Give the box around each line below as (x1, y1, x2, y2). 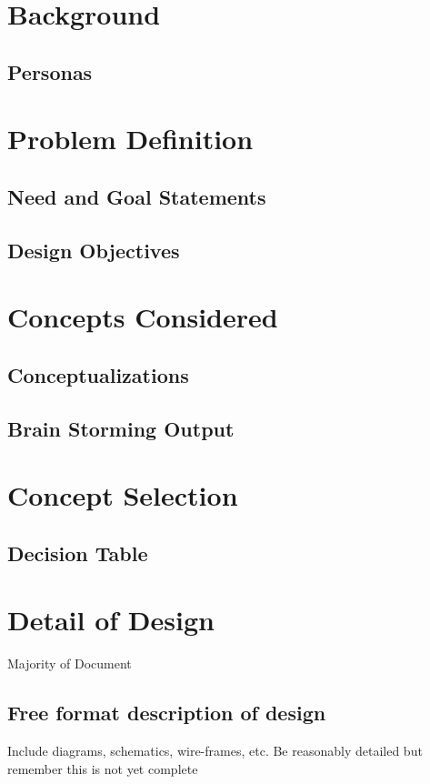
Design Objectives (7, 236, 180, 264)
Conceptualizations (7, 360, 189, 388)
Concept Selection (7, 477, 238, 514)
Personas (7, 57, 93, 85)
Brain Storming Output (7, 414, 235, 442)
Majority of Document (7, 654, 132, 673)
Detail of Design (7, 601, 215, 638)
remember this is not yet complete (7, 759, 198, 778)
